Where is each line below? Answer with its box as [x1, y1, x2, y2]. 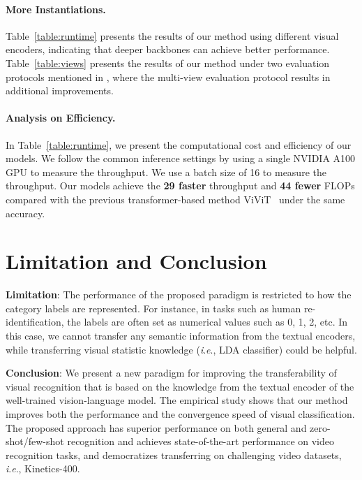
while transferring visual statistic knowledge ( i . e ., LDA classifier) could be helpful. [6, 342, 357, 356]
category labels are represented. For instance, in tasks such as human [6, 300, 301, 315]
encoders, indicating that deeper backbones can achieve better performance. [6, 42, 330, 57]
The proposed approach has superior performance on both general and [6, 420, 307, 435]
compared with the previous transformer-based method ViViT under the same [6, 191, 345, 206]
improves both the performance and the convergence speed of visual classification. [6, 407, 355, 421]
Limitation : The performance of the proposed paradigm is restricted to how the [6, 287, 352, 302]
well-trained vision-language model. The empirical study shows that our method [6, 393, 348, 407]
